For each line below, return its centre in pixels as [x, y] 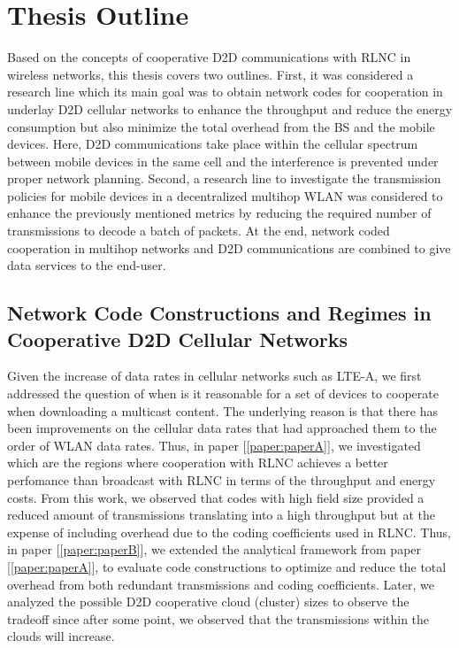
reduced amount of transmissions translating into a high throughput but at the [221, 515]
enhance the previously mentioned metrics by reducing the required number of [219, 213]
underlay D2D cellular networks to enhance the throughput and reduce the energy [230, 108]
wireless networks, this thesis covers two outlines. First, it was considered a [210, 74]
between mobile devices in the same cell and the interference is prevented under [223, 161]
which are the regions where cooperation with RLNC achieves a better [198, 463]
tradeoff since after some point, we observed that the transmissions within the [218, 618]
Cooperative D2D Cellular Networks [178, 339]
